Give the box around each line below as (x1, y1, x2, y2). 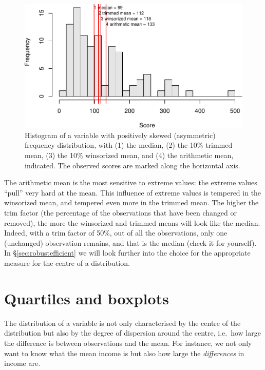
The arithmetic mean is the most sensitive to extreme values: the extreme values (4, 177, 257, 188)
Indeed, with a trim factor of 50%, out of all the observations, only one (4, 227, 228, 238)
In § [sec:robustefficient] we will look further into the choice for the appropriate (4, 247, 251, 258)
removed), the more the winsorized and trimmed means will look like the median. (4, 217, 260, 228)
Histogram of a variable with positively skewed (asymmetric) (25, 129, 216, 140)
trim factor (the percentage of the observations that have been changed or (4, 207, 237, 218)
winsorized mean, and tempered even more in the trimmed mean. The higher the (4, 197, 259, 208)
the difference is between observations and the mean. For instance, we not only (4, 337, 252, 348)
